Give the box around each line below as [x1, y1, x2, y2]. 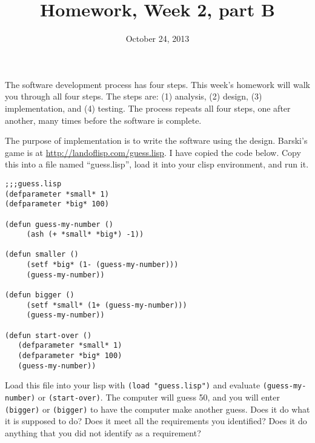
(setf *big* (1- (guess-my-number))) [26, 260, 179, 269]
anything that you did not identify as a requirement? [5, 426, 201, 439]
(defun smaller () [5, 250, 79, 259]
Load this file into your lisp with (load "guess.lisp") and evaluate [5, 379, 260, 391]
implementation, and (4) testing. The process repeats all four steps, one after [5, 101, 291, 114]
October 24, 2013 [125, 32, 190, 45]
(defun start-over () [5, 331, 92, 340]
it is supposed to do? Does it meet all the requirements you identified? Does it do [5, 414, 307, 427]
